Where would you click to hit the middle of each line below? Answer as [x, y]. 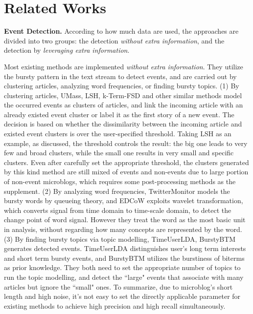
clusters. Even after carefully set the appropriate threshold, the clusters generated [126, 162]
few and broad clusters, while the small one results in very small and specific [119, 153]
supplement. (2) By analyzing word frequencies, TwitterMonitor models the [117, 191]
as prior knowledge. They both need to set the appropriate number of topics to [122, 267]
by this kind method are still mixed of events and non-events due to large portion [126, 172]
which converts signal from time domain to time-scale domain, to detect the [118, 210]
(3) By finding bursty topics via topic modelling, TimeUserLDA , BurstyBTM [120, 239]
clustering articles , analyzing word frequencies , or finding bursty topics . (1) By [122, 86]
